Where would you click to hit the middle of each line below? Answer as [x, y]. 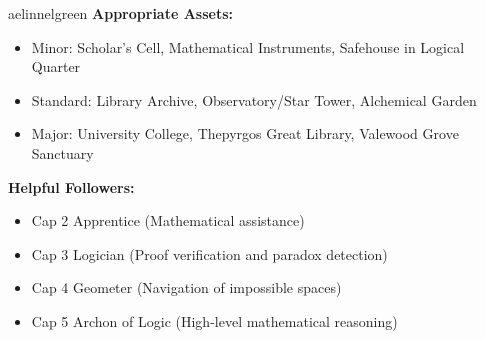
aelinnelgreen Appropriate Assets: [121, 13]
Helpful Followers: [71, 186]
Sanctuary [62, 152]
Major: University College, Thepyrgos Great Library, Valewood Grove [245, 133]
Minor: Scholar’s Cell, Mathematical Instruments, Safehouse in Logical [248, 46]
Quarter [56, 66]
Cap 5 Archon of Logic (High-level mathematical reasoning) [214, 320]
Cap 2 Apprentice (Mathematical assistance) [168, 220]
